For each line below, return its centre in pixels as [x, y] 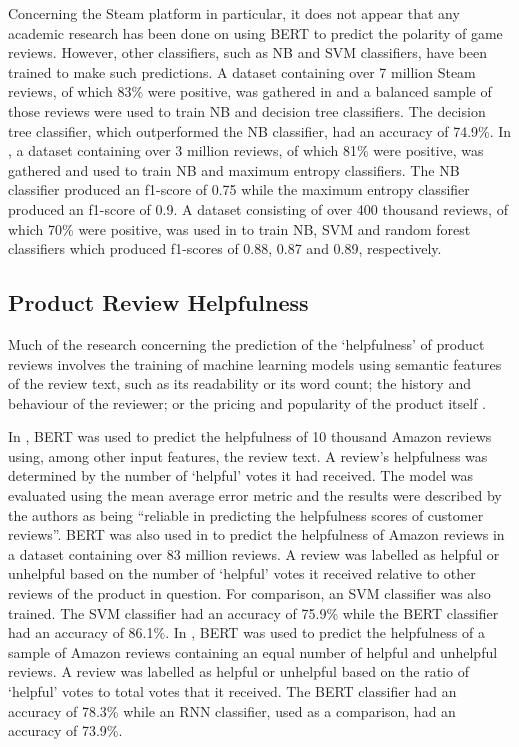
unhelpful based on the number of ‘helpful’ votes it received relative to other [242, 573]
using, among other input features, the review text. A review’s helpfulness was [248, 455]
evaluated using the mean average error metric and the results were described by [255, 495]
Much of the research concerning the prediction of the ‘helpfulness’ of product [246, 343]
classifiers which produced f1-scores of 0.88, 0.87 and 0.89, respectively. [225, 248]
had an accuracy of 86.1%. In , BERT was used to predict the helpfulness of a [246, 632]
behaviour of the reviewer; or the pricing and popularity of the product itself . [247, 402]
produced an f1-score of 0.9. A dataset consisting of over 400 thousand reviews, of [258, 208]
